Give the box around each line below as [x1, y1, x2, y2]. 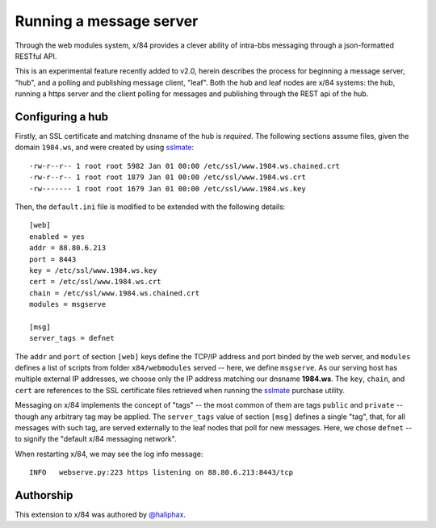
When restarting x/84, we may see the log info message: [15, 449, 203, 459]
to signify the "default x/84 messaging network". [15, 434, 177, 444]
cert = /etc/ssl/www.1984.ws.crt [29, 277, 161, 287]
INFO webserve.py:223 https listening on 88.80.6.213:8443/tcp [29, 468, 294, 477]
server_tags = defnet [29, 333, 115, 343]
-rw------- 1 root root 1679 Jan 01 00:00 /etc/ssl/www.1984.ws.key [29, 184, 306, 193]
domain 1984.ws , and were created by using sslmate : [15, 142, 195, 153]
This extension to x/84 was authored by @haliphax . [15, 509, 186, 520]
